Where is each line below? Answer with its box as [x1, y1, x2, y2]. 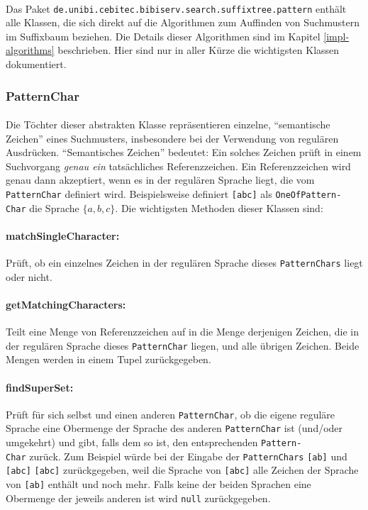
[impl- [323, 28, 350, 43]
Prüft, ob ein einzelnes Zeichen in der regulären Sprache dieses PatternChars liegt [6, 255, 363, 270]
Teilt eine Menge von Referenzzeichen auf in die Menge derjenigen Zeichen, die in [6, 324, 359, 339]
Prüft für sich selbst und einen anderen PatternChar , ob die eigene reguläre [6, 406, 335, 421]
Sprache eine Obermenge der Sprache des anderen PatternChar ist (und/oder [6, 421, 343, 436]
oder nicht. [6, 269, 52, 284]
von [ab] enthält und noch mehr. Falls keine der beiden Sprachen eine [6, 477, 311, 492]
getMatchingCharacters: [6, 296, 126, 311]
